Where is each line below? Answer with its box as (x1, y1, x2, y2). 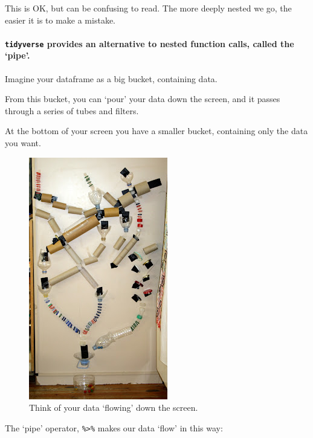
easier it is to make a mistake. (5, 13, 115, 26)
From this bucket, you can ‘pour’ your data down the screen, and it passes (5, 92, 280, 105)
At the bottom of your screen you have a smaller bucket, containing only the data (5, 124, 308, 137)
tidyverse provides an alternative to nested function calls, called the (5, 37, 294, 50)
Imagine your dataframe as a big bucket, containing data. (5, 72, 218, 85)
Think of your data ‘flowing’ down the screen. (29, 401, 198, 414)
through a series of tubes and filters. (5, 104, 139, 117)
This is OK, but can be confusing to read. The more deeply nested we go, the (5, 2, 292, 14)
